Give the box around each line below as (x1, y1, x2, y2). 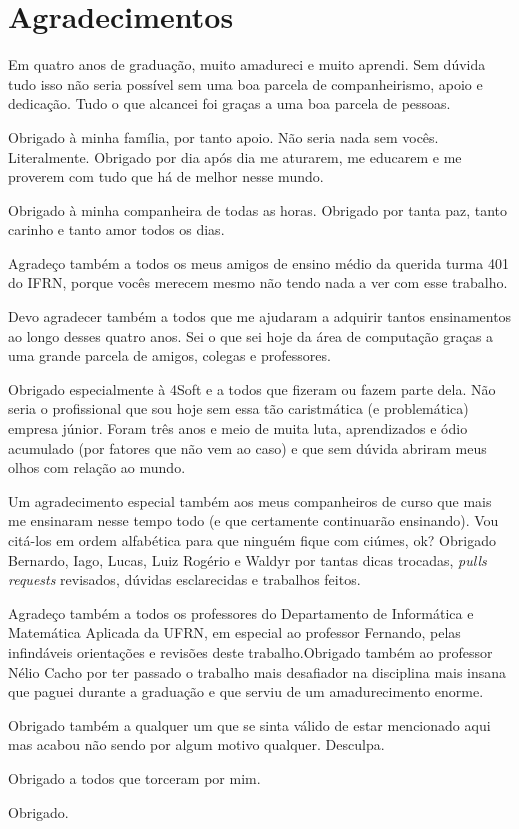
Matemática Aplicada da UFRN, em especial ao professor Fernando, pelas (8, 622, 461, 643)
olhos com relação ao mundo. (8, 457, 186, 478)
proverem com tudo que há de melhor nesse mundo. (8, 166, 324, 187)
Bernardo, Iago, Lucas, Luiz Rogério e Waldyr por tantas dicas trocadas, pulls (8, 549, 487, 570)
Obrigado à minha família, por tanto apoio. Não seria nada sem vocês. (8, 126, 439, 147)
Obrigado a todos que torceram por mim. (8, 767, 261, 788)
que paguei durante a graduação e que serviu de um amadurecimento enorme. (8, 681, 484, 702)
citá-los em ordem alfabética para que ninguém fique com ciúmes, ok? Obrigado (8, 530, 496, 550)
